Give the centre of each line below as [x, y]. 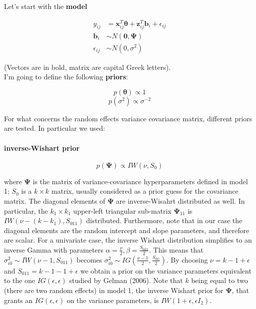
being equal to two [220, 280]
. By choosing [187, 259]
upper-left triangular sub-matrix [122, 210]
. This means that [176, 249]
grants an [18, 300]
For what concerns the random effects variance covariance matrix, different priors [128, 118]
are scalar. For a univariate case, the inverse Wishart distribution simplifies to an [128, 240]
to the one [20, 280]
